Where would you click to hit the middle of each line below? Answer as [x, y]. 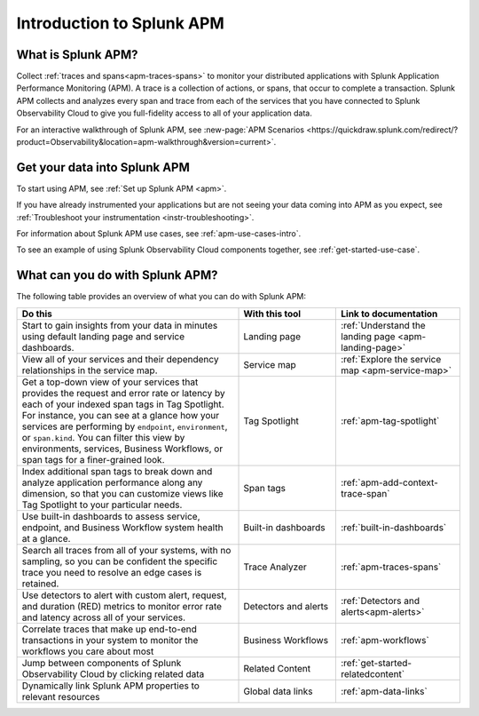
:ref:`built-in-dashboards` [394, 527]
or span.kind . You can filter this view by [103, 437]
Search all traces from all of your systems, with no [126, 550]
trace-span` [365, 493]
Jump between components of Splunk [102, 663]
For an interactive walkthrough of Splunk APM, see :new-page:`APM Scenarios [161, 130]
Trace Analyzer [275, 567]
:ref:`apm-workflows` [385, 640]
